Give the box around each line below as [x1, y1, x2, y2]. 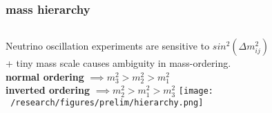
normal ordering [6, 69, 84, 83]
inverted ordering [6, 83, 90, 97]
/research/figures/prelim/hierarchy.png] [10, 98, 204, 108]
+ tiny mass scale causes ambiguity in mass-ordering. [6, 56, 231, 70]
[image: [178, 86, 213, 96]
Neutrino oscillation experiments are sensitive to [6, 39, 210, 53]
